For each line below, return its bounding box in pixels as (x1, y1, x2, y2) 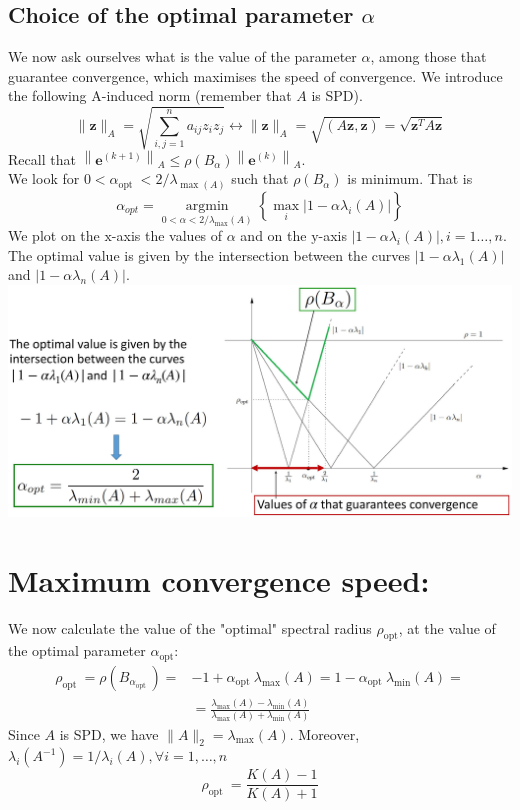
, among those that (370, 46, 487, 67)
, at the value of (398, 617, 496, 638)
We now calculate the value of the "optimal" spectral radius (8, 617, 372, 638)
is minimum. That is (347, 168, 473, 189)
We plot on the (8, 225, 100, 246)
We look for (8, 168, 80, 189)
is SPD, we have (59, 723, 159, 744)
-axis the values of (111, 225, 223, 246)
